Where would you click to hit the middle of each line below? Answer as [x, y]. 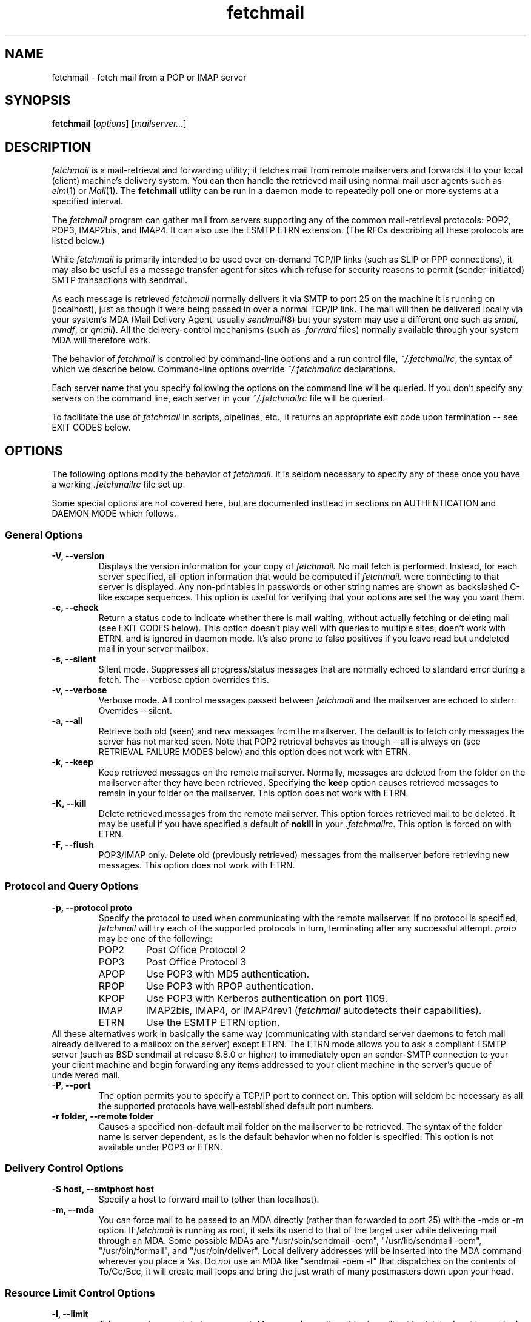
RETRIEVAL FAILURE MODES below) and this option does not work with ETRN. [255, 751]
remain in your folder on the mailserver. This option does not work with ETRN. [253, 793]
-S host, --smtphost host [103, 1189]
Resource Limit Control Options [80, 1293]
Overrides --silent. [135, 710]
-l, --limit [70, 1314]
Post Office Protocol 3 [196, 961]
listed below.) [78, 241]
